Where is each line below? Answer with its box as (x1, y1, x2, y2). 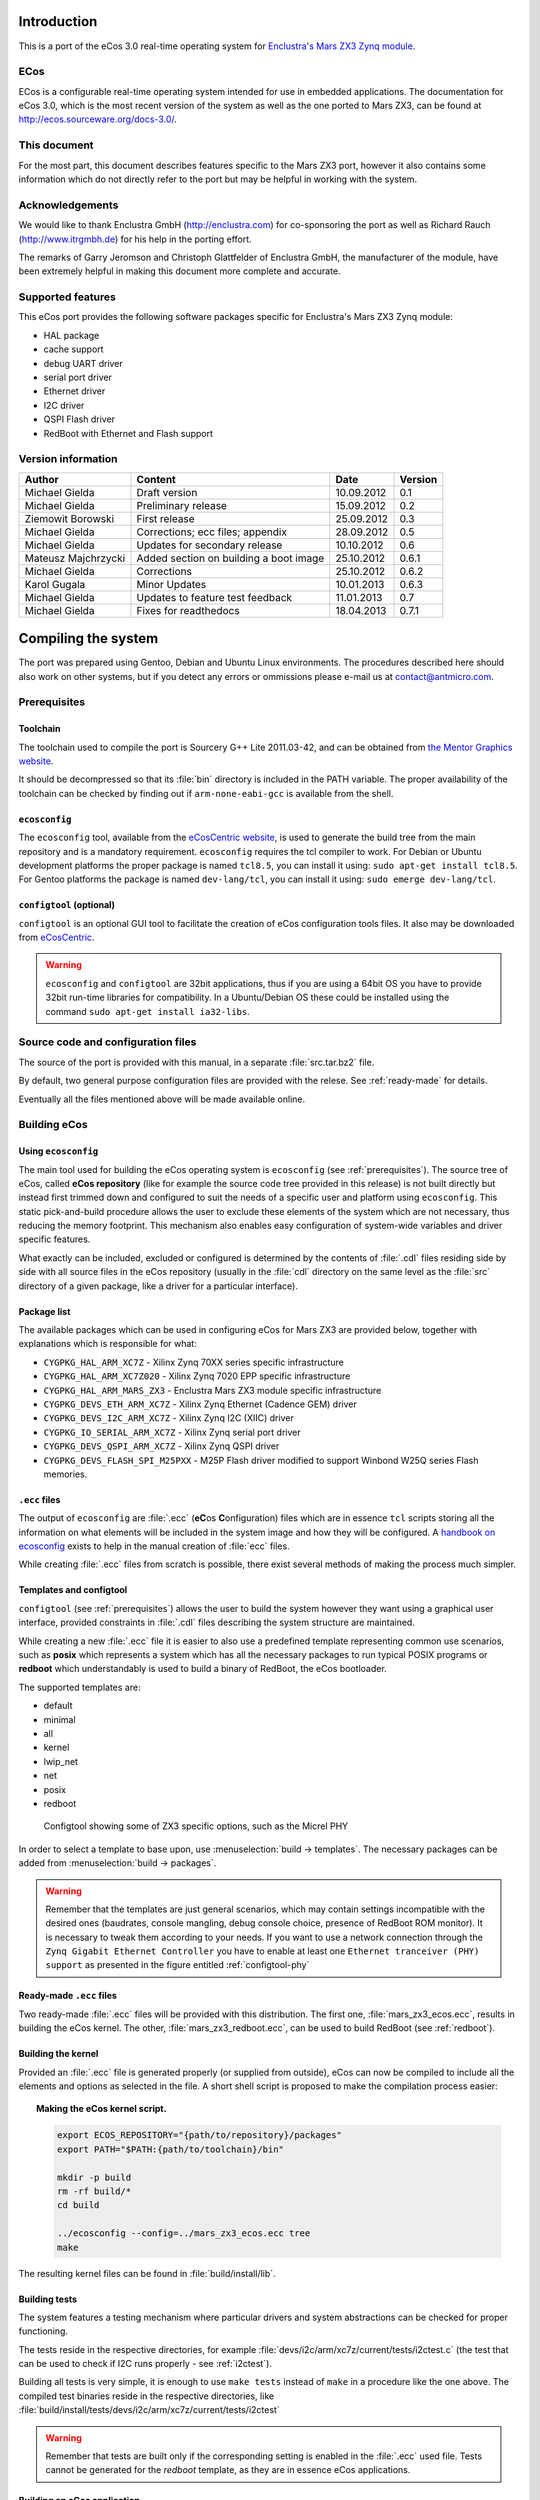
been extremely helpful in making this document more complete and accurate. (18, 265, 341, 277)
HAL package (43, 329, 100, 341)
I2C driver (43, 399, 85, 411)
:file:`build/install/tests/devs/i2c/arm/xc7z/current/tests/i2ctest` (18, 2404, 280, 2416)
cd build (56, 2200, 100, 2211)
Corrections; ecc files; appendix (136, 525, 287, 539)
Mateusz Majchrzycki (24, 551, 126, 565)
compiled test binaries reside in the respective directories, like (18, 2390, 275, 2402)
